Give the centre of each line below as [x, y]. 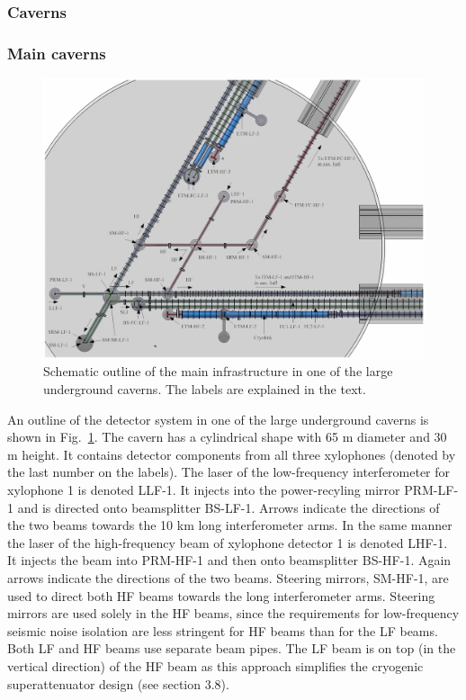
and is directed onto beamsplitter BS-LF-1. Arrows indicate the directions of [229, 507]
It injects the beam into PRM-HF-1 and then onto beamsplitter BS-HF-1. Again [229, 560]
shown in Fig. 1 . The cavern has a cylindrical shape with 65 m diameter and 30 [227, 437]
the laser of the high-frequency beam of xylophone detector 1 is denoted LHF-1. [228, 542]
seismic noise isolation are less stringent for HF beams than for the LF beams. [223, 630]
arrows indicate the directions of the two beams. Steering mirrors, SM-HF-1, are [228, 577]
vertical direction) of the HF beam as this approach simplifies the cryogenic [215, 665]
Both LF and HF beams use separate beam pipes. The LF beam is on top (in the [232, 648]
